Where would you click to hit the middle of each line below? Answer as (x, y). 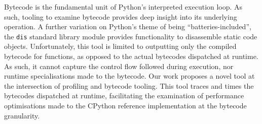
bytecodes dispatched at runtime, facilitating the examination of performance (124, 96)
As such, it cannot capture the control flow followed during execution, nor (119, 66)
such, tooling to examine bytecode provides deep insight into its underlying (121, 16)
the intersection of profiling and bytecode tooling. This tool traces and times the (129, 85)
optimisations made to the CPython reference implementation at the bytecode (125, 105)
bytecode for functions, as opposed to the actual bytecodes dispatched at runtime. (131, 56)
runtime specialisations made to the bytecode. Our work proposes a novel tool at (129, 76)
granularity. (22, 115)
